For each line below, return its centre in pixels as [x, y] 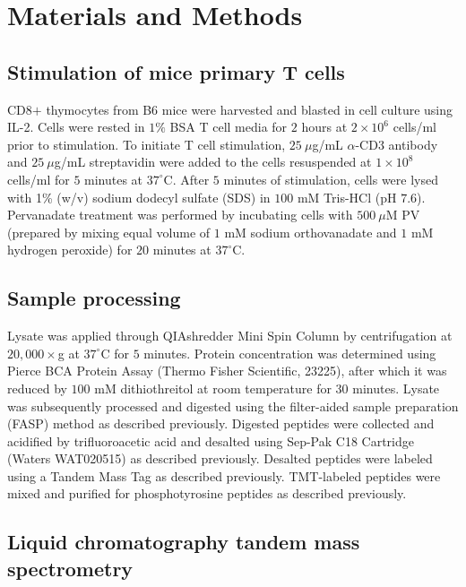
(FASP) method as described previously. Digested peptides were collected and [221, 423]
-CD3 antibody [397, 144]
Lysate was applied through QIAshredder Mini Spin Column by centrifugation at [230, 336]
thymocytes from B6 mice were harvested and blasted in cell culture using [250, 109]
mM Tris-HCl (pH [347, 197]
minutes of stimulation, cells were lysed [331, 179]
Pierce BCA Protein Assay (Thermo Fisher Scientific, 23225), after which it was [227, 371]
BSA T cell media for [229, 127]
